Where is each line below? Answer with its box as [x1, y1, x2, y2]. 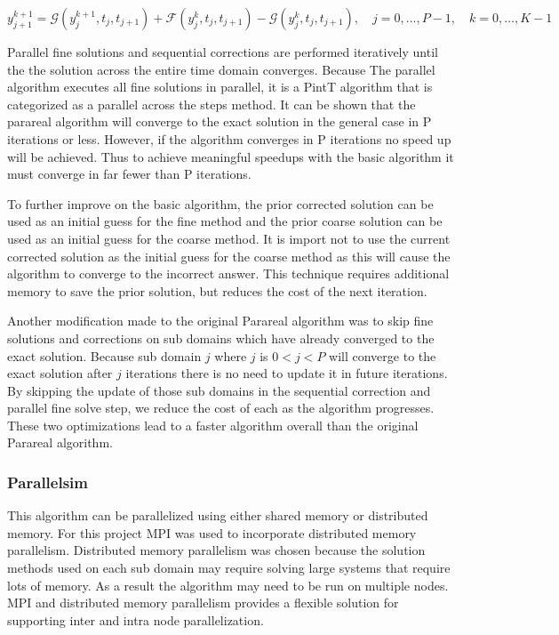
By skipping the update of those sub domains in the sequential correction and [7, 381, 431, 399]
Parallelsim [7, 470, 88, 493]
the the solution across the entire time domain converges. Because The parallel [7, 60, 435, 78]
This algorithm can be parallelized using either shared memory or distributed [7, 506, 428, 525]
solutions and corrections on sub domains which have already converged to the [7, 328, 435, 347]
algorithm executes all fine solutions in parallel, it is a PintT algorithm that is [7, 77, 433, 96]
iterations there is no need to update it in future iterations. [125, 364, 448, 382]
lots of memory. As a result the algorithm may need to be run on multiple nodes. [7, 575, 449, 594]
